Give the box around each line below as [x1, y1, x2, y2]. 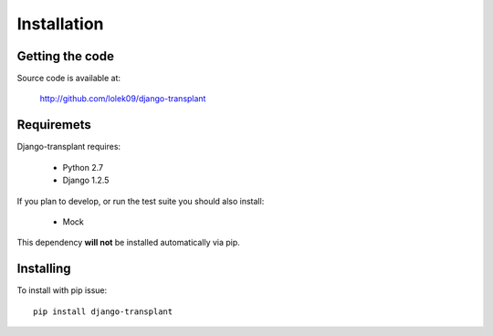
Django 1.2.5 [62, 174, 110, 186]
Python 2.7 [62, 162, 104, 173]
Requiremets [16, 117, 91, 132]
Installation [16, 14, 104, 34]
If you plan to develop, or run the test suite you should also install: [16, 195, 265, 206]
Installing [16, 261, 72, 277]
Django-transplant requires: [16, 142, 121, 152]
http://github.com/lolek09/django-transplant [39, 93, 206, 104]
